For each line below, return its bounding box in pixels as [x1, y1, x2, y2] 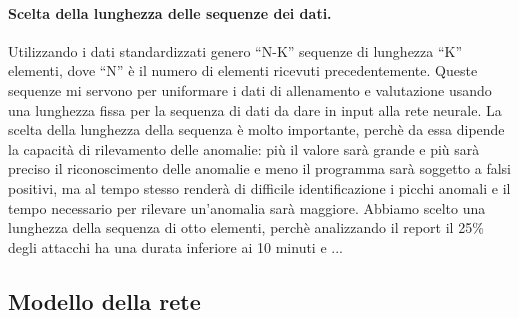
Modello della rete [8, 285, 201, 316]
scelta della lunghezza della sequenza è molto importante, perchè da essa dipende [8, 119, 505, 140]
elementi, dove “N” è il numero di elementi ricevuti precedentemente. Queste [8, 60, 478, 81]
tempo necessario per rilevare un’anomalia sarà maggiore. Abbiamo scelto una [8, 197, 486, 218]
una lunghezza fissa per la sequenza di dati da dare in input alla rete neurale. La [8, 99, 502, 120]
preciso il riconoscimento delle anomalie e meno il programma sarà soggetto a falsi [8, 158, 511, 179]
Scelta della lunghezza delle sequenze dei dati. [8, 2, 332, 23]
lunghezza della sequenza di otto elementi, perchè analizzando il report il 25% [8, 217, 484, 238]
